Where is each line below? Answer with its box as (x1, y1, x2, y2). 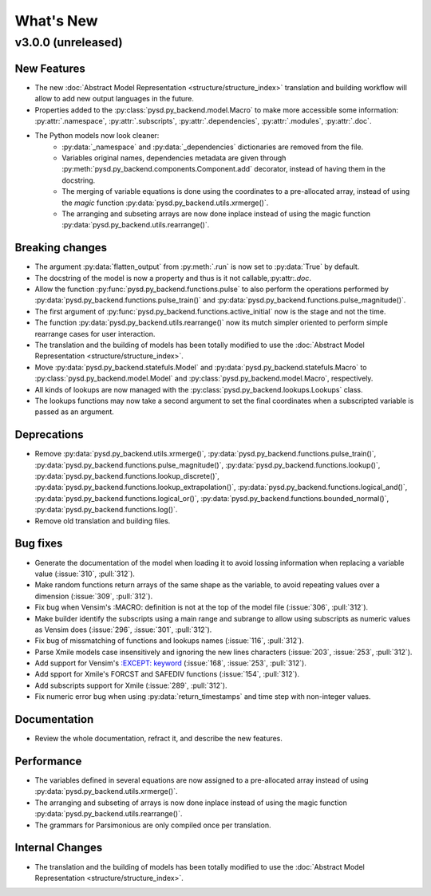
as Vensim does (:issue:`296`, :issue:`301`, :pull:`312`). (34, 625, 212, 634)
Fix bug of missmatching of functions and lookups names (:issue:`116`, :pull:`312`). (34, 636, 304, 645)
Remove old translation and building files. (34, 515, 171, 526)
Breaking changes (14, 241, 108, 255)
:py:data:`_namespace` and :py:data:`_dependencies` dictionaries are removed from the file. (61, 142, 364, 152)
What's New (14, 12, 99, 30)
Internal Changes (14, 841, 103, 855)
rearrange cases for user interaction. (34, 329, 156, 338)
